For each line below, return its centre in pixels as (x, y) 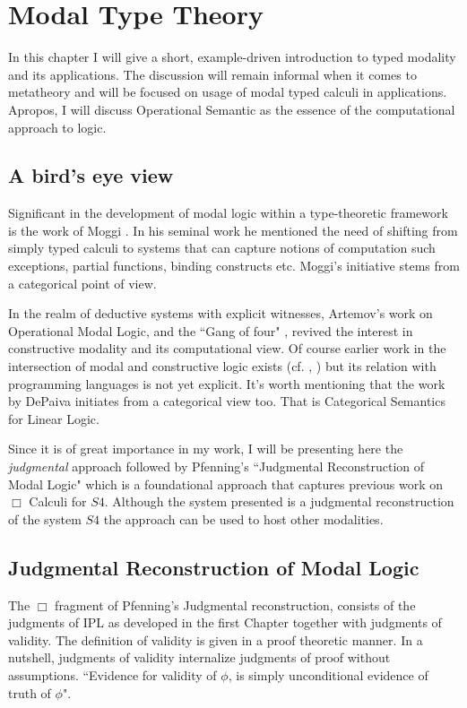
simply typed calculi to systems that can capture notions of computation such (222, 248)
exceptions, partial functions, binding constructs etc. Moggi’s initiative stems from (234, 266)
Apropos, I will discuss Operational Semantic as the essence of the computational (232, 109)
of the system (45, 518)
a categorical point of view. (82, 283)
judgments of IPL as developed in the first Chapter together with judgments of (225, 622)
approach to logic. (57, 127)
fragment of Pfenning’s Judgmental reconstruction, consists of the (235, 604)
